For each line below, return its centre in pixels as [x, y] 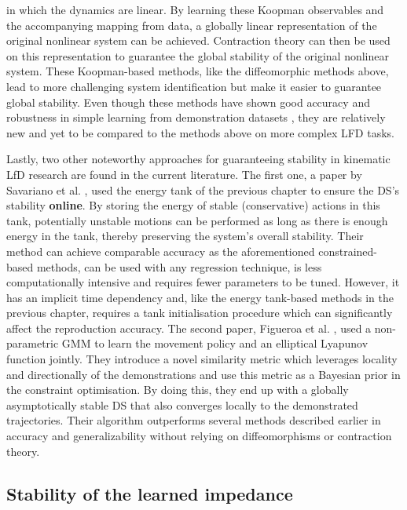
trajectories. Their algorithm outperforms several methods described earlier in [194, 420]
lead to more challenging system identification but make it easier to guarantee [194, 86]
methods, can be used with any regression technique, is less [179, 266]
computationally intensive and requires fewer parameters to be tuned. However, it [203, 282]
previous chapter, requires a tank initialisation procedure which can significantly [200, 313]
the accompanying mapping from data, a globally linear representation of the [192, 25]
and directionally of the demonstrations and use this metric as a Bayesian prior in [203, 374]
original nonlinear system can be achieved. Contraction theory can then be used [198, 40]
